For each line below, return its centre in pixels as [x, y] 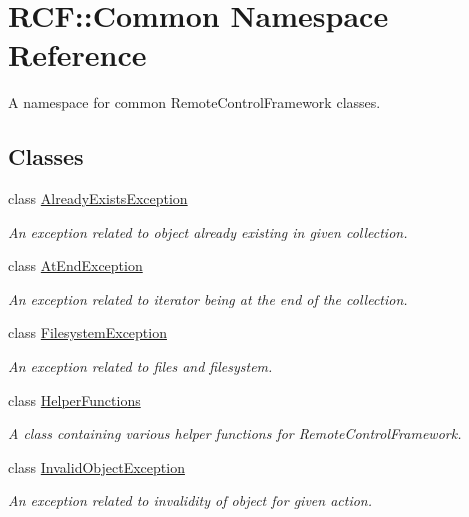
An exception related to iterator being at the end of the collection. [208, 298]
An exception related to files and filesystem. [140, 366]
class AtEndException [75, 265]
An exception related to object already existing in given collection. [208, 231]
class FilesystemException [87, 332]
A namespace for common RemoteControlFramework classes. [194, 102]
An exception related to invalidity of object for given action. [190, 500]
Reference [77, 54]
